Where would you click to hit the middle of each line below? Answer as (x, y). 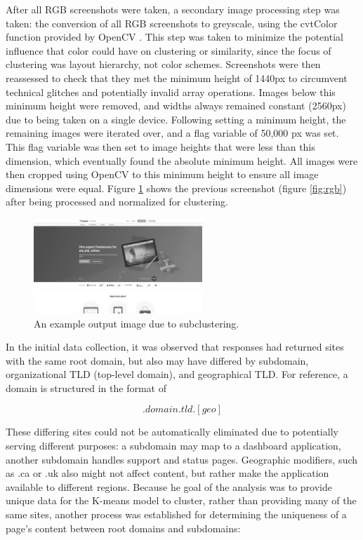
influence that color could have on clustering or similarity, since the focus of (169, 50)
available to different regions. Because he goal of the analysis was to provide (169, 486)
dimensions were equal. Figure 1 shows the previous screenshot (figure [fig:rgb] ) (176, 188)
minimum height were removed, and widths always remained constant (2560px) (176, 106)
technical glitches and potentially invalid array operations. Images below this (171, 92)
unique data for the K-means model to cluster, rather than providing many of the (181, 500)
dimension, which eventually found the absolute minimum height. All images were (182, 160)
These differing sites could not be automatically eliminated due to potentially (172, 432)
